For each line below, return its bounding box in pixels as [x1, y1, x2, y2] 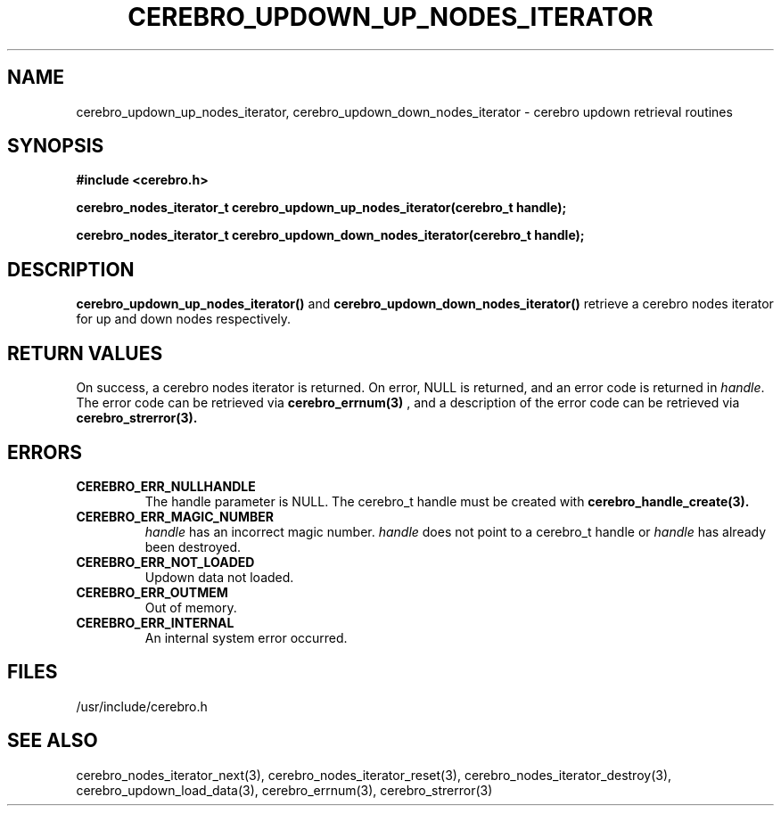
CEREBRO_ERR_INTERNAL [76, 614, 234, 630]
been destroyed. [144, 538, 242, 554]
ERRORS [7, 440, 83, 464]
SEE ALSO [7, 729, 98, 752]
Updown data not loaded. [144, 569, 294, 585]
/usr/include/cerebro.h [76, 698, 208, 714]
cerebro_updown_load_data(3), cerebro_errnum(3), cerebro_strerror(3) [76, 782, 493, 798]
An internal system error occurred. [144, 629, 348, 645]
